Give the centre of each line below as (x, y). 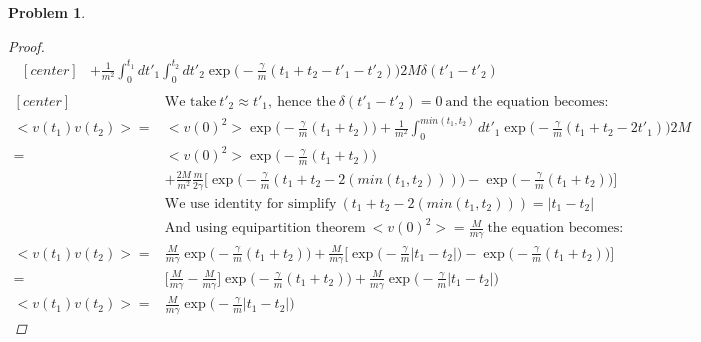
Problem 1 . (47, 12)
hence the (306, 101)
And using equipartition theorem (265, 228)
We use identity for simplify (250, 203)
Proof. (26, 45)
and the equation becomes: (527, 101)
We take (190, 101)
